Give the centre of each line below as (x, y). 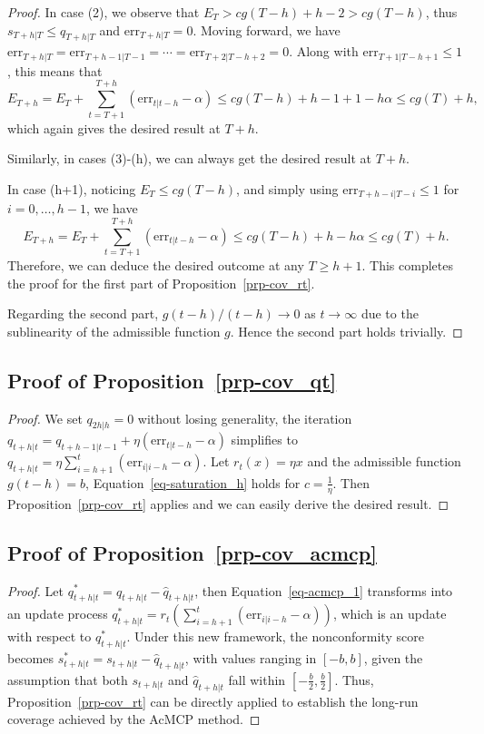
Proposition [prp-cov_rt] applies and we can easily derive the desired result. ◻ (228, 503)
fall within (257, 679)
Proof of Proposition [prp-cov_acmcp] (192, 552)
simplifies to (264, 440)
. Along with (324, 51)
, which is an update (390, 614)
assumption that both (68, 679)
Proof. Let (35, 590)
